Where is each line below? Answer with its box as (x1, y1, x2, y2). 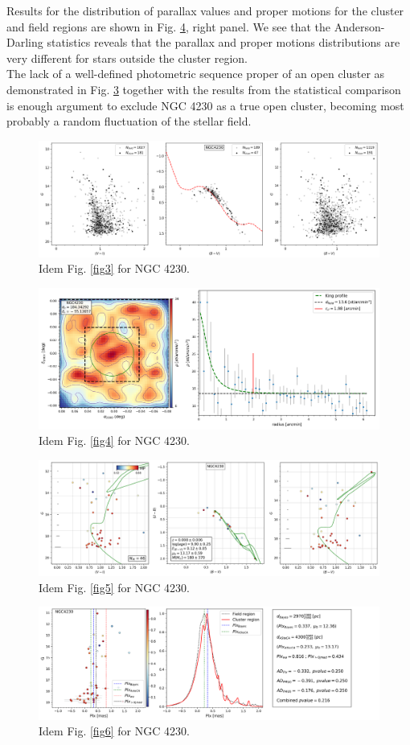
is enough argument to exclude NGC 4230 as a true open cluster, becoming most (6, 97, 404, 113)
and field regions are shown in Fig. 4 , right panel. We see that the (6, 18, 331, 35)
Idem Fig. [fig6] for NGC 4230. (39, 722, 190, 739)
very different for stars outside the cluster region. (6, 49, 248, 66)
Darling (6, 34, 43, 51)
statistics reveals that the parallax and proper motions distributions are (47, 34, 400, 51)
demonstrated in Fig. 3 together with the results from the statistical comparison (6, 80, 401, 97)
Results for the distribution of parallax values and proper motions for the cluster (6, 2, 404, 19)
